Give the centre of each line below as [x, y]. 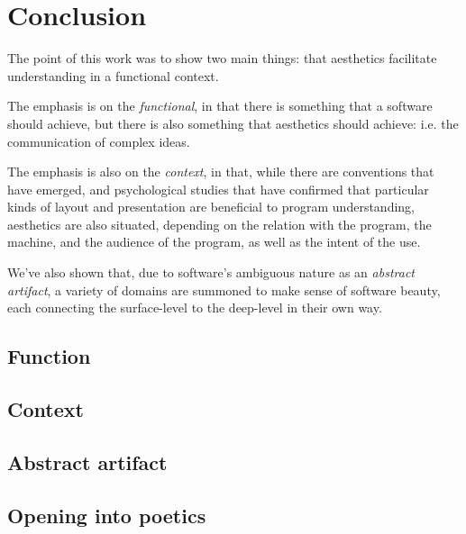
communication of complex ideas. [99, 141]
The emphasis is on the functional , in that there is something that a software [220, 106]
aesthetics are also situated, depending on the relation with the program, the [219, 224]
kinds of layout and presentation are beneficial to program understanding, [211, 207]
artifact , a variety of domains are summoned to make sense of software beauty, [224, 290]
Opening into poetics [107, 515]
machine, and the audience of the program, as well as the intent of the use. [214, 242]
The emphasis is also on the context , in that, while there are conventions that [221, 172]
